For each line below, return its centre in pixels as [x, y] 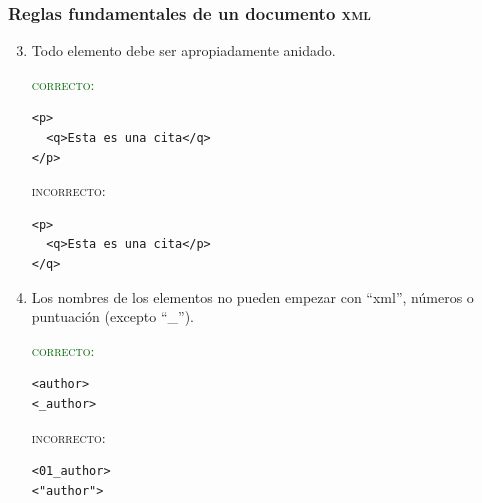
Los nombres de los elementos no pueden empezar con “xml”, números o [252, 296]
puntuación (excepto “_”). [112, 316]
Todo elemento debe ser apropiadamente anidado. [183, 50]
